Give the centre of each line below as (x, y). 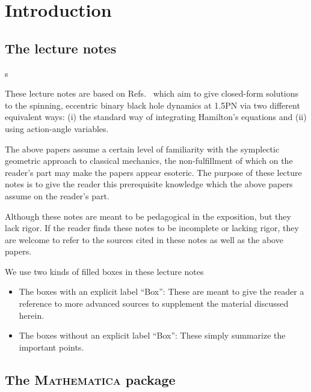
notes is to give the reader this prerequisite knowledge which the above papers (149, 184)
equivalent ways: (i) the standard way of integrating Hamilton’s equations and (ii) (156, 117)
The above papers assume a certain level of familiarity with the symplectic (142, 149)
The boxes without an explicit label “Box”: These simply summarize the (152, 335)
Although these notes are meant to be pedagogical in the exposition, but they (148, 216)
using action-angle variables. (57, 128)
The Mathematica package (90, 379)
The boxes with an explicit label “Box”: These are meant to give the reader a (162, 291)
